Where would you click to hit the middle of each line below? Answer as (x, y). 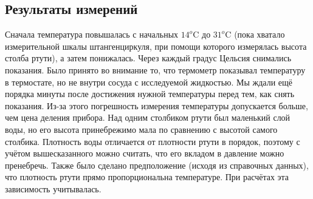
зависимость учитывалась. (53, 188)
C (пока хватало (255, 34)
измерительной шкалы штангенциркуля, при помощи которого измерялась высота (156, 46)
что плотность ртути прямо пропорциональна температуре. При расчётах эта (147, 177)
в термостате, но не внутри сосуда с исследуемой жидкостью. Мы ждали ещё (149, 82)
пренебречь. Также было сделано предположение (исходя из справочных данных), (157, 165)
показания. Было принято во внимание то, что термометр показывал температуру (155, 69)
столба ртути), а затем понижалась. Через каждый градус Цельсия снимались (148, 58)
